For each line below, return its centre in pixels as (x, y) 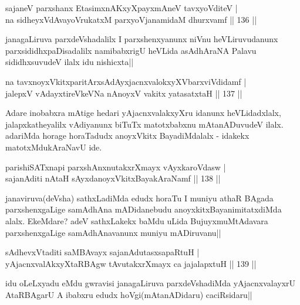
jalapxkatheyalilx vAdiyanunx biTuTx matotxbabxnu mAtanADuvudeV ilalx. (144, 124)
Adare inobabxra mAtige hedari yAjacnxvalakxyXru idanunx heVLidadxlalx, (143, 113)
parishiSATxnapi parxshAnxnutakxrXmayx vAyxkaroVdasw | (116, 167)
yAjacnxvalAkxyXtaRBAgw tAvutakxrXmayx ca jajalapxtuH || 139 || (131, 263)
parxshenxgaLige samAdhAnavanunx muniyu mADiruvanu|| (113, 232)
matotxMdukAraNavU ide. (54, 147)
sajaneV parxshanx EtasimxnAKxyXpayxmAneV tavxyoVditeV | (122, 8)
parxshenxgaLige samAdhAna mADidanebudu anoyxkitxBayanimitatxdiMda (144, 209)
